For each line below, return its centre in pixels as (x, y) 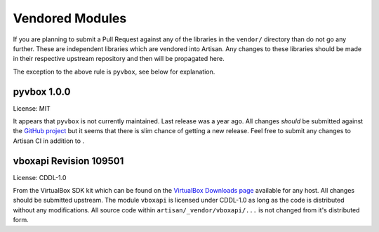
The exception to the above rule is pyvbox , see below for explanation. (114, 71)
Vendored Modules (70, 18)
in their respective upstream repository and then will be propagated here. (119, 59)
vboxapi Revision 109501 (68, 161)
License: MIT (32, 108)
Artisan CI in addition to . (48, 141)
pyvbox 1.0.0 (42, 91)
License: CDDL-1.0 (40, 177)
